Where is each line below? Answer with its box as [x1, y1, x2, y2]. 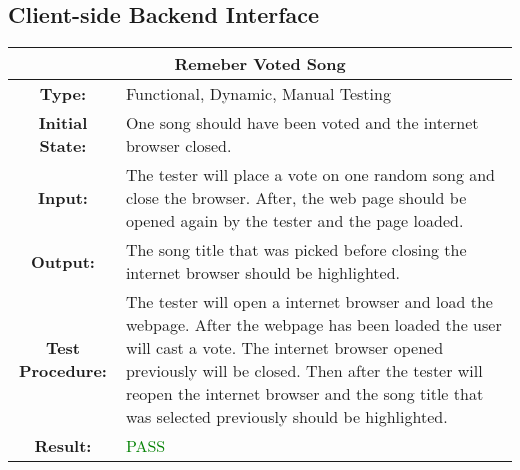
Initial [38, 111, 88, 135]
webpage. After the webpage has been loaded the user [125, 313, 502, 337]
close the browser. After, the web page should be [125, 186, 467, 210]
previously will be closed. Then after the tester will [125, 359, 483, 383]
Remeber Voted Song [174, 52, 346, 76]
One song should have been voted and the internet [125, 111, 479, 135]
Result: [34, 434, 92, 458]
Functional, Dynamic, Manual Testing [125, 82, 391, 106]
